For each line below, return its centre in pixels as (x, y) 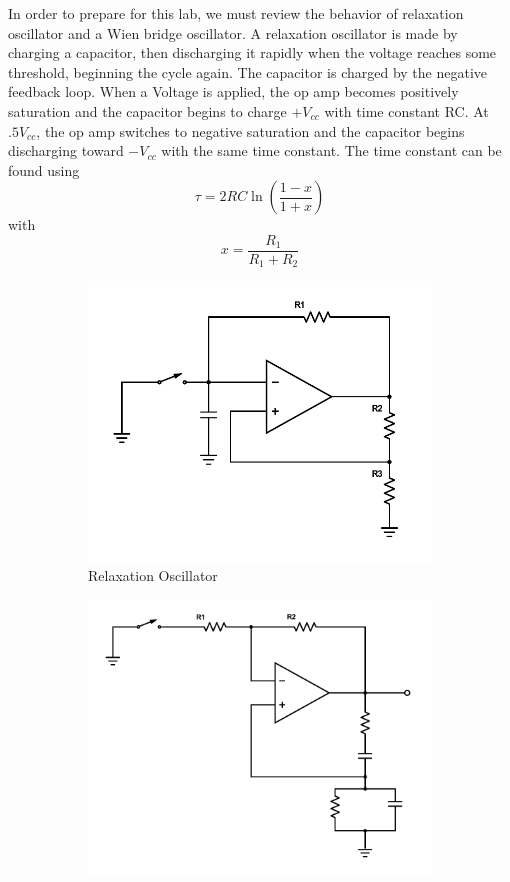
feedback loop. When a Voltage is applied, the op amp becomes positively (233, 91)
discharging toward (66, 150)
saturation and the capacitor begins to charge (147, 110)
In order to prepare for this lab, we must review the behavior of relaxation (236, 13)
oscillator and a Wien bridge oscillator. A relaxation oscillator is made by (233, 32)
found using (44, 169)
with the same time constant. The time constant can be (331, 150)
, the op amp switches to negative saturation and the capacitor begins (250, 130)
